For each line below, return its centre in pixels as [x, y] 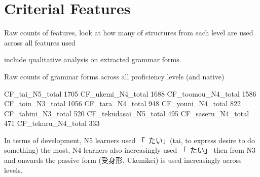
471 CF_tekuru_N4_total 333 [52, 123]
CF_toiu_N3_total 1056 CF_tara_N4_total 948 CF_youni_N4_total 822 [122, 103]
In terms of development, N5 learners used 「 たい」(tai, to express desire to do [129, 140]
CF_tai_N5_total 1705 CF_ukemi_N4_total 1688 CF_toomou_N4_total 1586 [130, 93]
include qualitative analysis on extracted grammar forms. [93, 59]
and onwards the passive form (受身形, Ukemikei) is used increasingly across [123, 160]
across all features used [40, 42]
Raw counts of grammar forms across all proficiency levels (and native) [114, 76]
